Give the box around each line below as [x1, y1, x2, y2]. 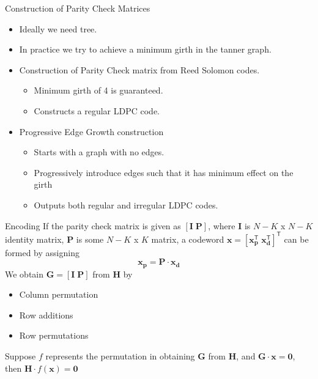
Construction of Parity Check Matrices [5, 2, 150, 14]
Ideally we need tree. [19, 22, 97, 35]
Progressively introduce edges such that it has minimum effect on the [34, 166, 294, 178]
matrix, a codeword [151, 232, 224, 245]
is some [76, 232, 104, 245]
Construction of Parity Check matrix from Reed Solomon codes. [19, 63, 260, 76]
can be [284, 232, 309, 245]
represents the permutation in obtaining [45, 350, 195, 362]
